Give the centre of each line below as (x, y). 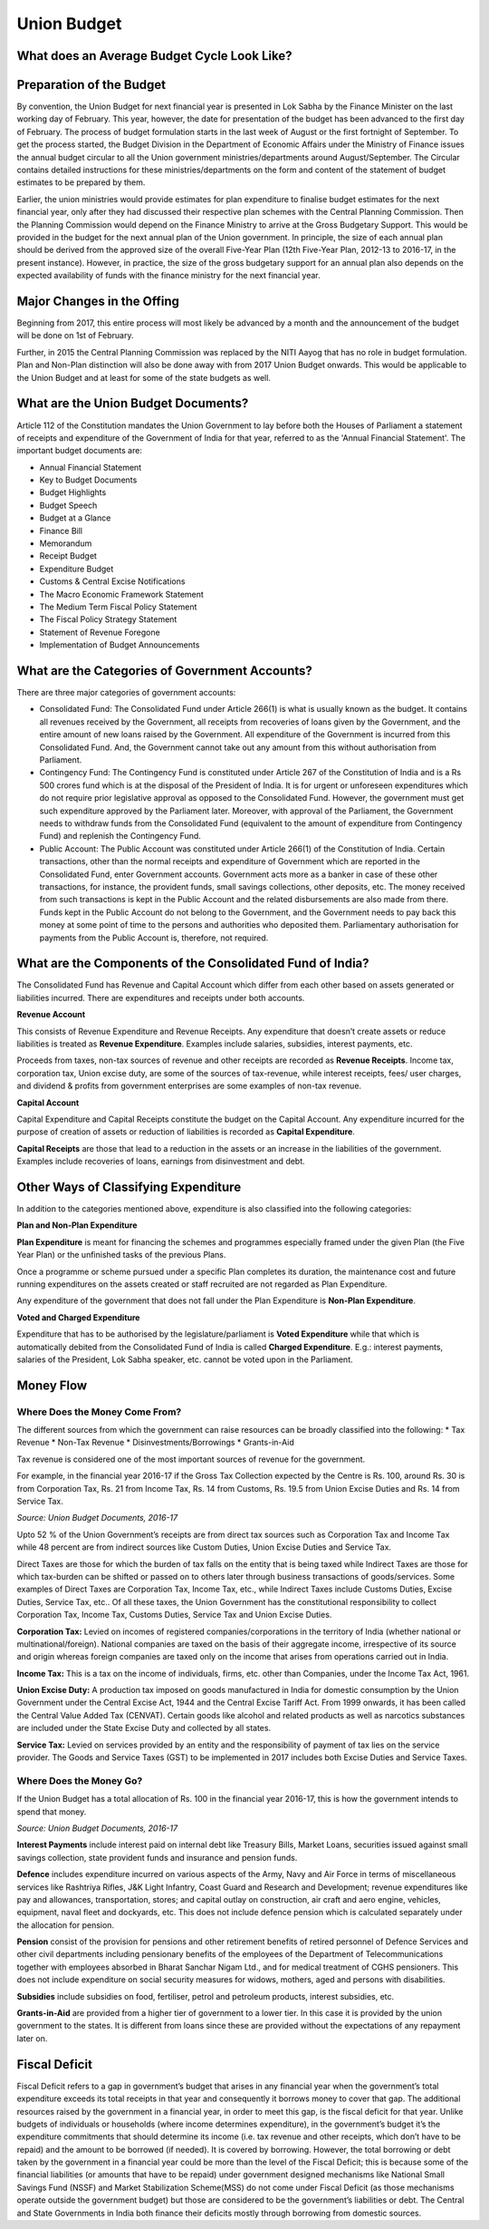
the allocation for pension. (66, 1925)
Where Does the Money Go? (80, 1780)
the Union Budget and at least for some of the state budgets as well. (144, 377)
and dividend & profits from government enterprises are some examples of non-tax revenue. (189, 1086)
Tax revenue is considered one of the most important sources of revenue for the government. (191, 1459)
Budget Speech (68, 505)
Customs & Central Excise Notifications (112, 581)
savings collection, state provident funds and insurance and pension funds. (157, 1857)
